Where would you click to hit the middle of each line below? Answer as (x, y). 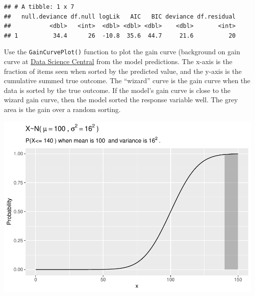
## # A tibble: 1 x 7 (39, 7)
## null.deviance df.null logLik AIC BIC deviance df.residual (120, 16)
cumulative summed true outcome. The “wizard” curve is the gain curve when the (127, 80)
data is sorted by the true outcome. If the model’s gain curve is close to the (117, 90)
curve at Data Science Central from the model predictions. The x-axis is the (118, 61)
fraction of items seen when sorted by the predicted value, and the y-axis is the (123, 71)
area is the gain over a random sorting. (62, 109)
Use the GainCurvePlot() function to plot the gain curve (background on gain (122, 52)
